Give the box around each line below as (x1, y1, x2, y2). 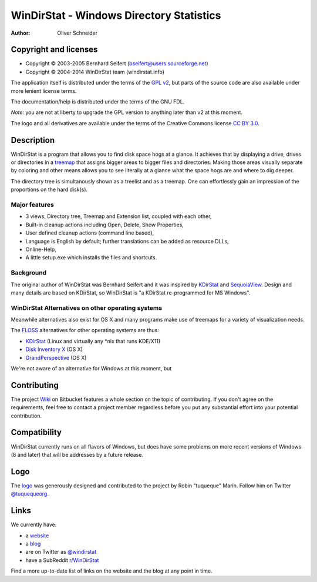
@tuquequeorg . (11, 490, 49, 497)
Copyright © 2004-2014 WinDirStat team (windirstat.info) (25, 68, 164, 75)
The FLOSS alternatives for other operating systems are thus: (11, 327, 159, 334)
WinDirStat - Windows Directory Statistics (11, 9, 221, 22)
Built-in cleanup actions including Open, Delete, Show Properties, (25, 221, 184, 228)
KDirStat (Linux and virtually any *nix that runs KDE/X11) (25, 337, 161, 344)
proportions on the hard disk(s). (11, 186, 88, 193)
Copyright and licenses (11, 45, 98, 55)
